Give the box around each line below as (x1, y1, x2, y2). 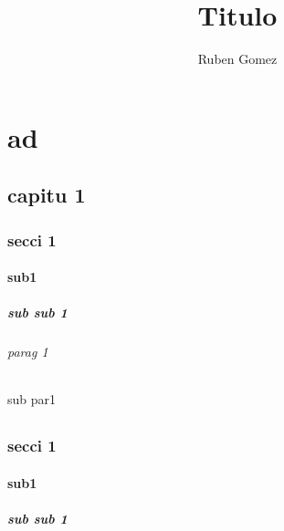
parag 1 (7, 342, 48, 361)
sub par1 (7, 390, 57, 409)
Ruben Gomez (197, 49, 278, 68)
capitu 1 (7, 181, 86, 209)
